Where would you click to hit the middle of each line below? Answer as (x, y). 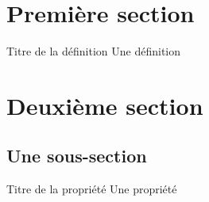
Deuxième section (105, 105)
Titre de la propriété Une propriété (92, 189)
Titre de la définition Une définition (94, 51)
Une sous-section (77, 156)
